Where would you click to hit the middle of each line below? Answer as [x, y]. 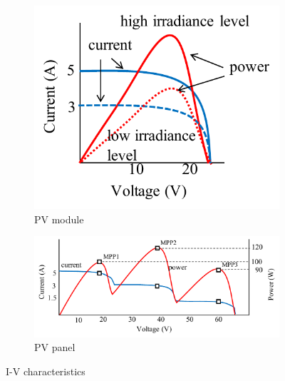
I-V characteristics [46, 371]
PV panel [55, 347]
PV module [59, 219]
